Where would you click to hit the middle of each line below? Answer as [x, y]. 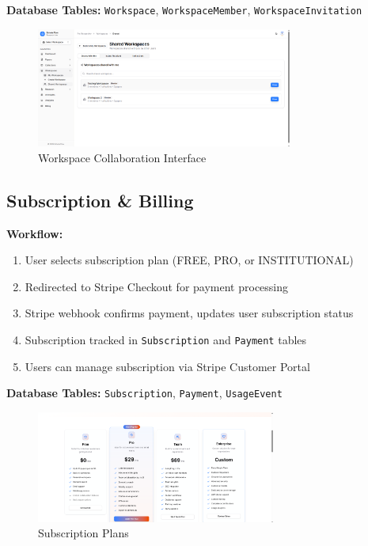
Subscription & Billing [100, 200]
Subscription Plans [83, 533]
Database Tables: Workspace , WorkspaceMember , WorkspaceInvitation [184, 9]
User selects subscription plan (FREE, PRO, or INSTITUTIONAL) [189, 260]
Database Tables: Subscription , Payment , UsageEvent [144, 393]
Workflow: [35, 233]
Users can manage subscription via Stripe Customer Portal [167, 366]
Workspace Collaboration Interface [122, 157]
